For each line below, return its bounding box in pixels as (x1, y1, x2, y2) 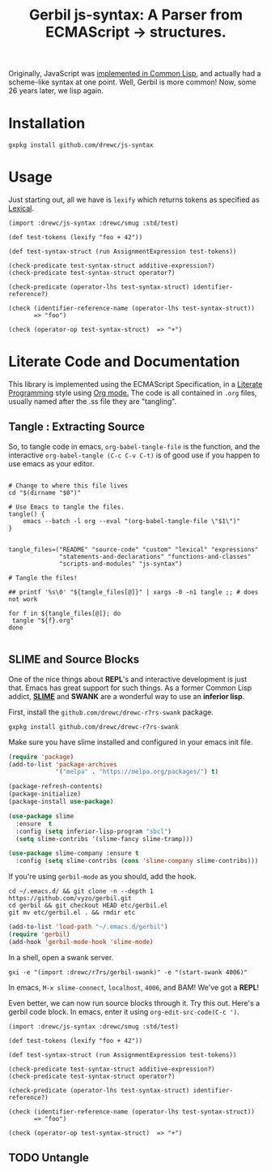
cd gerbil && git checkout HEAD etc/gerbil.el (8, 902, 168, 910)
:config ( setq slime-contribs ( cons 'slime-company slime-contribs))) (15, 857, 259, 865)
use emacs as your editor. (8, 458, 95, 468)
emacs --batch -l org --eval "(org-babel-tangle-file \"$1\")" (23, 517, 241, 525)
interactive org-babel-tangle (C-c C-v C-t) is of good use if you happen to (8, 450, 260, 460)
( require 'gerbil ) (8, 930, 70, 938)
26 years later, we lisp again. (8, 86, 104, 96)
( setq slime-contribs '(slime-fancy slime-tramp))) (15, 835, 194, 843)
